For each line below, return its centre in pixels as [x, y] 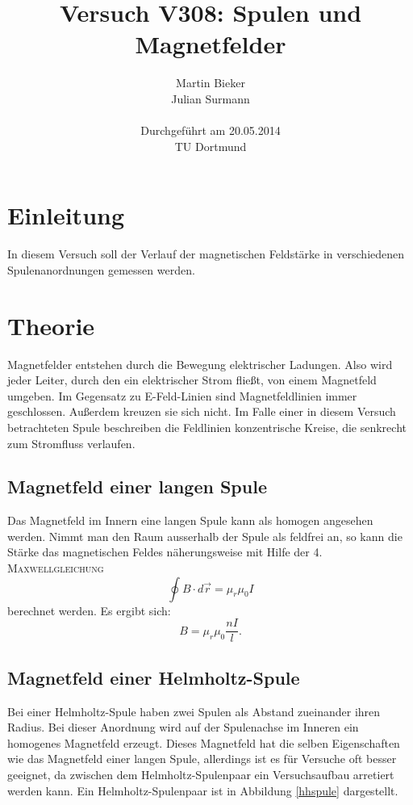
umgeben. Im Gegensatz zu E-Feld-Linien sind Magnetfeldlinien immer [182, 395]
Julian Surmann [211, 98]
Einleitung [66, 215]
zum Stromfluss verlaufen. [71, 443]
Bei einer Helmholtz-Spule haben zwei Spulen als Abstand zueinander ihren [194, 711]
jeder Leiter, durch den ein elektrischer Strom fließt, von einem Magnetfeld [192, 380]
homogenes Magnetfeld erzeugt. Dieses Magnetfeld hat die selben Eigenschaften [204, 742]
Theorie [51, 325]
